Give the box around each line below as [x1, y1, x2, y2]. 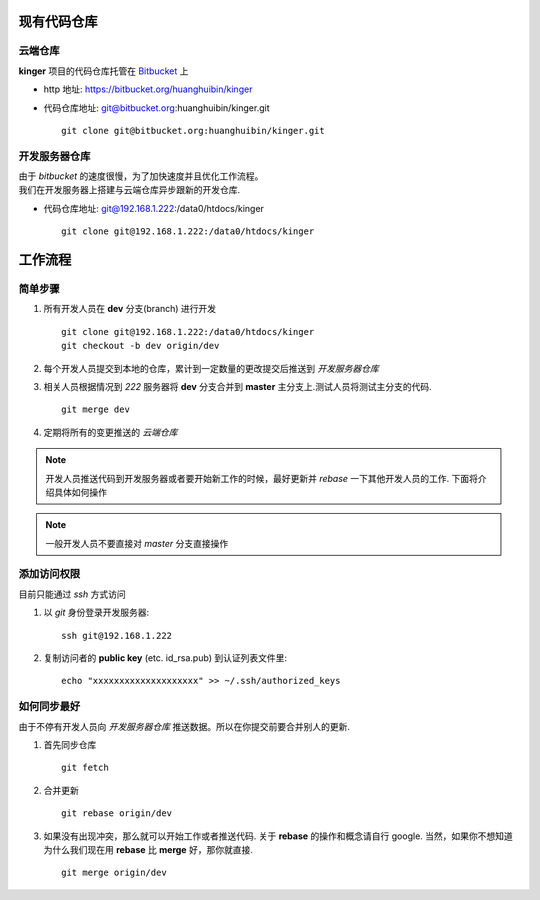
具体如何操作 [53, 486, 107, 498]
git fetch [61, 762, 109, 774]
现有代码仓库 [18, 13, 98, 30]
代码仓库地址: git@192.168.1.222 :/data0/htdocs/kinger [43, 202, 265, 214]
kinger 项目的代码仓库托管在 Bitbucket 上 [18, 65, 189, 77]
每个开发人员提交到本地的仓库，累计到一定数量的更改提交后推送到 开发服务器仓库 [43, 362, 379, 374]
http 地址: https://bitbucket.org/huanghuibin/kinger [43, 83, 253, 95]
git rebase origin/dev [61, 808, 173, 819]
